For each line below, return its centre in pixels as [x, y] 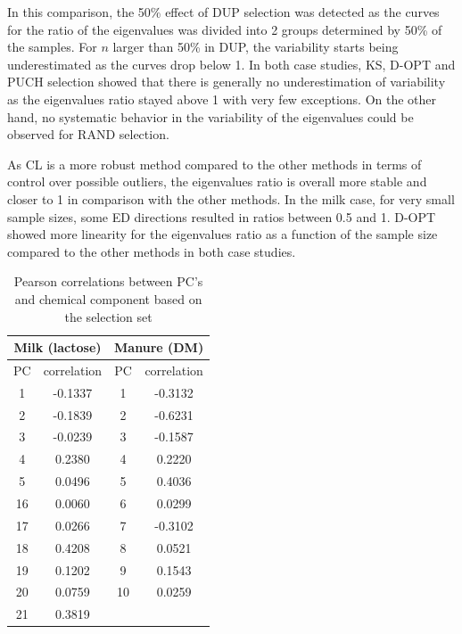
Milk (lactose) [58, 347]
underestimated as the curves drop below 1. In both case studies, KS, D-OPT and [231, 64]
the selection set [108, 316]
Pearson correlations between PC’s [108, 281]
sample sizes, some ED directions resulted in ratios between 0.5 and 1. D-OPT [222, 216]
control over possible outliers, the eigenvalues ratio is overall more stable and [217, 181]
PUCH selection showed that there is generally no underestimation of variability [227, 82]
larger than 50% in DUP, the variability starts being [256, 47]
